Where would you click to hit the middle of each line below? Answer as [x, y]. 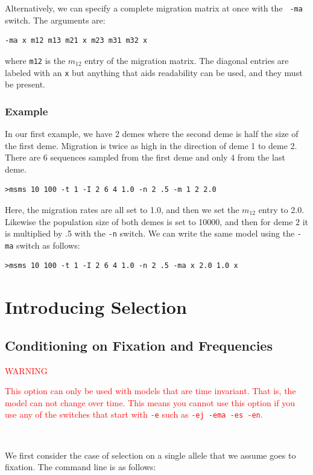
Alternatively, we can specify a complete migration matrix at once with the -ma [154, 8]
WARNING [26, 370]
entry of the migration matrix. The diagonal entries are [187, 60]
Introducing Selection [96, 307]
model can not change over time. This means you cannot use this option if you [150, 402]
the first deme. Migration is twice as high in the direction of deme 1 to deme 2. [151, 145]
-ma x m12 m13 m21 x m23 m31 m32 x [76, 41]
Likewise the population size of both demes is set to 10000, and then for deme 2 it [157, 221]
